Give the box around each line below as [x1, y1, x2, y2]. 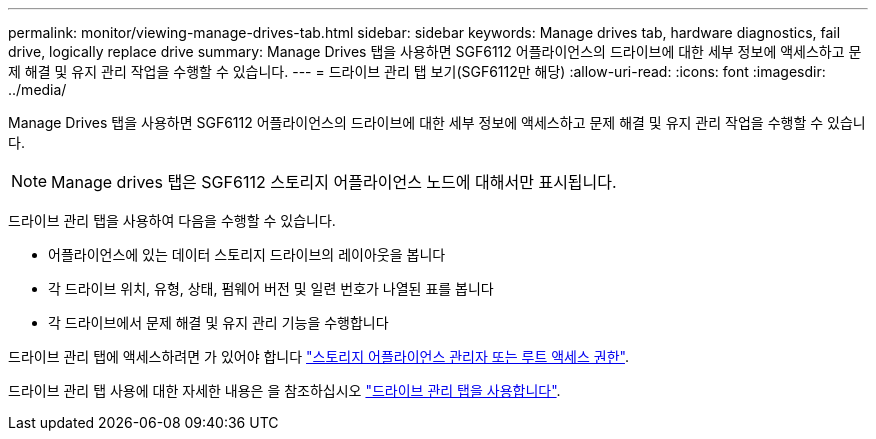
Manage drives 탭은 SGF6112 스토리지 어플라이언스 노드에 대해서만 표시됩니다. [51, 172, 617, 192]
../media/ [8, 81, 67, 98]
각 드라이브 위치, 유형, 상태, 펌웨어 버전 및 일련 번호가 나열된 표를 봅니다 [48, 280, 494, 297]
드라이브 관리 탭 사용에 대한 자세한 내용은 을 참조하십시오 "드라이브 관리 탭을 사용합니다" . [8, 382, 561, 399]
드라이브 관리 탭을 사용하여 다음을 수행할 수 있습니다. [8, 212, 336, 229]
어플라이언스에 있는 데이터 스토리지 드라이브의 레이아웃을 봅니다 [48, 246, 446, 263]
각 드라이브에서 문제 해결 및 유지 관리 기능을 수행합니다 [48, 314, 389, 331]
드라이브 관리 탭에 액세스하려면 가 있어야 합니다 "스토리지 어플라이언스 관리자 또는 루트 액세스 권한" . [8, 348, 629, 365]
